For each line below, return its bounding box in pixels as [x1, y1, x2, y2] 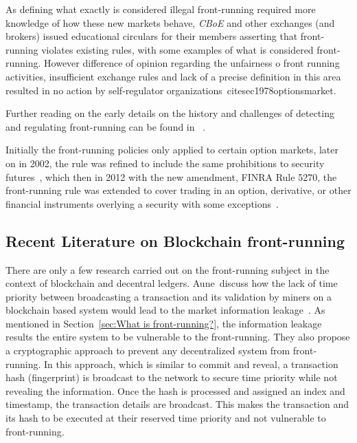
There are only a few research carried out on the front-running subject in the [5, 262, 330, 277]
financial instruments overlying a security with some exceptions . [5, 196, 279, 210]
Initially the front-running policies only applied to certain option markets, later [5, 142, 338, 157]
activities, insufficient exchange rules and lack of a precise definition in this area [5, 69, 341, 83]
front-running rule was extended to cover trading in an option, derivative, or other [5, 183, 352, 197]
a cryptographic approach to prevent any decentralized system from [5, 343, 290, 358]
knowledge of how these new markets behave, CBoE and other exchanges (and [5, 15, 335, 30]
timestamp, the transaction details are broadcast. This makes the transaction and [5, 397, 349, 411]
